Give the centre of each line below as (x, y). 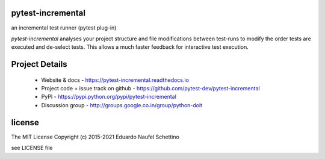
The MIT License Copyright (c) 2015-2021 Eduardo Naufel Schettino (95, 137)
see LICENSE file (32, 148)
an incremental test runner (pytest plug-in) (64, 28)
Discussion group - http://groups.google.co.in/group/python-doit (122, 105)
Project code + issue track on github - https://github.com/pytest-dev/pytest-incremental (150, 89)
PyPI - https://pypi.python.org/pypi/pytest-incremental (109, 97)
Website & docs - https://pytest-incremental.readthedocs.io (115, 80)
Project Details (39, 64)
